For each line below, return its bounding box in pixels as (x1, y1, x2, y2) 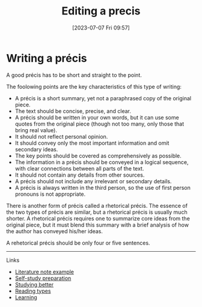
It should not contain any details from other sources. (14, 171, 145, 178)
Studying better (14, 281, 54, 288)
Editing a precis (61, 4, 141, 18)
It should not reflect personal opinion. (14, 133, 108, 140)
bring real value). (14, 126, 57, 133)
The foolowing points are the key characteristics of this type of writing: (6, 83, 182, 90)
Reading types (14, 287, 51, 294)
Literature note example (14, 268, 74, 275)
